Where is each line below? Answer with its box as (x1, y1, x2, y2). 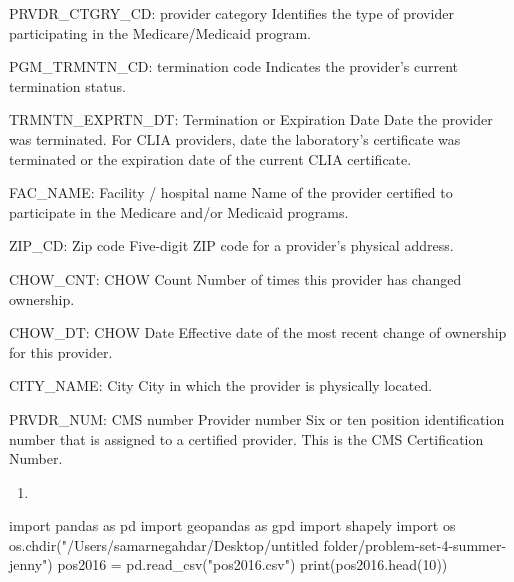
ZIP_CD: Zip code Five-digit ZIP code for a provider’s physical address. (9, 235, 454, 256)
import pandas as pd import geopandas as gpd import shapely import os (9, 515, 456, 536)
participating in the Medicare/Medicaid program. (9, 22, 311, 43)
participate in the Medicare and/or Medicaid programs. (9, 201, 349, 222)
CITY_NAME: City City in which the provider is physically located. (9, 375, 433, 396)
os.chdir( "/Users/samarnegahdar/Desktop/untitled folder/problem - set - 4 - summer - (9, 534, 507, 555)
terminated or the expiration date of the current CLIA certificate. (9, 148, 412, 169)
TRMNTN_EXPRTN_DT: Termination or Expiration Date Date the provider (9, 109, 493, 130)
